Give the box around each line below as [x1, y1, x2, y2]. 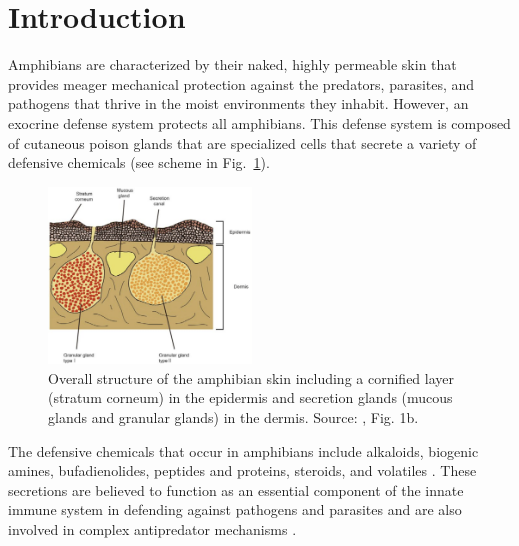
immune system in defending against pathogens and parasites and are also [8, 499, 462, 520]
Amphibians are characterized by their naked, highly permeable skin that [8, 54, 457, 75]
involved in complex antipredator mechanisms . [8, 518, 297, 539]
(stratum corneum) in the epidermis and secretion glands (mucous [48, 387, 453, 408]
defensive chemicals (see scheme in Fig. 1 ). [8, 152, 270, 173]
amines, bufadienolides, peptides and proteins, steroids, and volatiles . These [8, 460, 477, 481]
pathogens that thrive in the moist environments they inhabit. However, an [8, 93, 469, 114]
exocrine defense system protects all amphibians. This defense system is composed [8, 112, 511, 133]
